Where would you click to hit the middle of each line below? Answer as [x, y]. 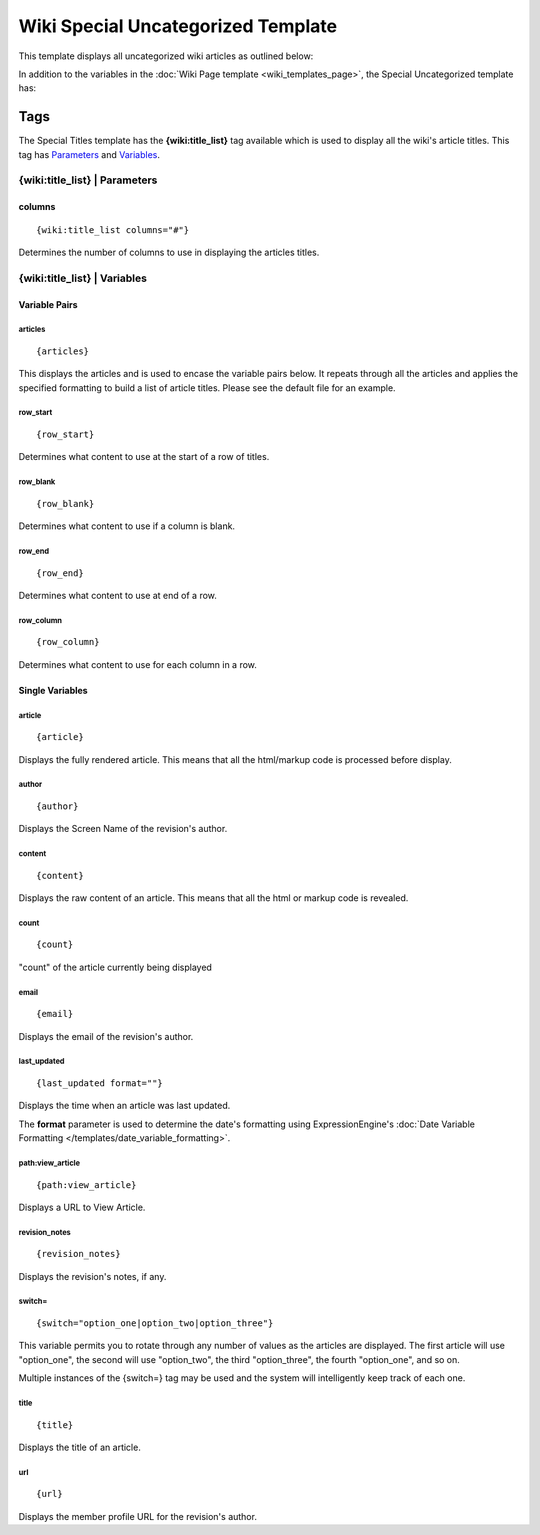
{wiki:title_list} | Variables [82, 278]
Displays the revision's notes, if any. [92, 1276]
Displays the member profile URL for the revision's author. [137, 1516]
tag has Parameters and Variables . [89, 154]
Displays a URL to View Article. [82, 1207]
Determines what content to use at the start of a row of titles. [144, 457]
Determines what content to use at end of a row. [117, 595]
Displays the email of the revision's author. [106, 1036]
